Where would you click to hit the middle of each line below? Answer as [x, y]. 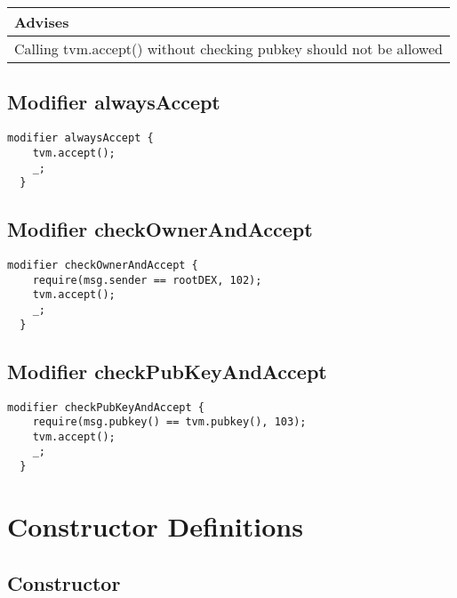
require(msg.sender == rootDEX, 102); [147, 280]
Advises [42, 22]
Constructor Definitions [155, 525]
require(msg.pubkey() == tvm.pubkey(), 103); [169, 422]
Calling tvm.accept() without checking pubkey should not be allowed [228, 48]
